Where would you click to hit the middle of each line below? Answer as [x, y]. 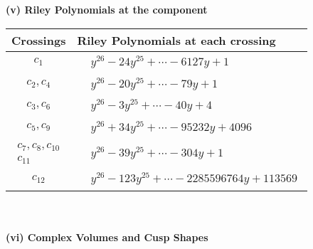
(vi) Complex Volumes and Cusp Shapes [107, 237]
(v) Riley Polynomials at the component [107, 9]
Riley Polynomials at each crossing [176, 40]
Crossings [39, 40]
